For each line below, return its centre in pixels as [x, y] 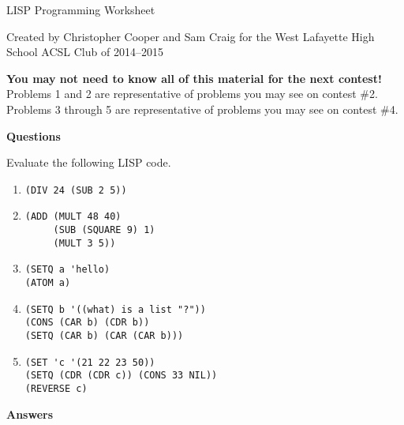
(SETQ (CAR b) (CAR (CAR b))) [104, 336]
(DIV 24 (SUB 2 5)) [76, 190]
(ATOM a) [48, 283]
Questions [34, 135]
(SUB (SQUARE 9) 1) [104, 230]
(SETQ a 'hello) [67, 270]
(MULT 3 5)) [84, 243]
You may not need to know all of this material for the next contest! [194, 78]
